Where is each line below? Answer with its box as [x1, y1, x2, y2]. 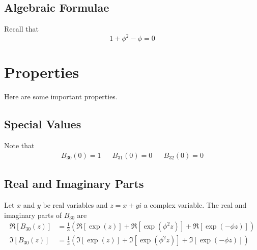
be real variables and [43, 200, 108, 210]
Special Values [4, 116, 81, 132]
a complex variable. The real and [144, 200, 247, 210]
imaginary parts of [4, 209, 62, 220]
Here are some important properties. [4, 91, 118, 102]
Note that [4, 140, 35, 151]
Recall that [4, 23, 39, 34]
